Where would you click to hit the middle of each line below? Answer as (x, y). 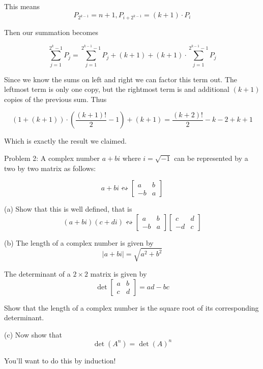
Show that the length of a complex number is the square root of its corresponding (131, 307)
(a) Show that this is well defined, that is (68, 209)
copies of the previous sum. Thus (55, 99)
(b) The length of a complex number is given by (79, 242)
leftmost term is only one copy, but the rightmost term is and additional (117, 89)
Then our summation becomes (51, 32)
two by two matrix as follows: (50, 168)
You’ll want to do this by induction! (60, 360)
